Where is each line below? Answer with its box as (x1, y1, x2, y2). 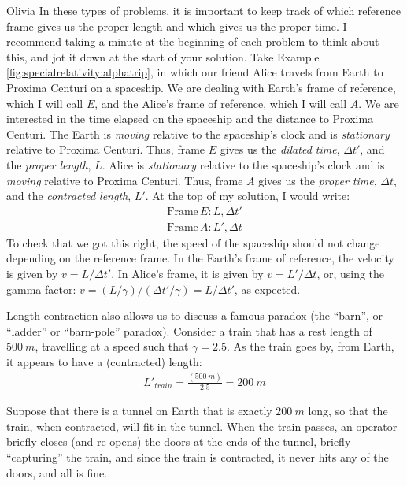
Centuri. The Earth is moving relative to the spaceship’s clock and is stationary (6, 125, 390, 142)
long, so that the (308, 403, 388, 419)
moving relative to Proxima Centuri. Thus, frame (6, 172, 243, 188)
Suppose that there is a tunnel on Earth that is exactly (6, 403, 272, 419)
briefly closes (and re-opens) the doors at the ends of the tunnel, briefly (6, 433, 351, 450)
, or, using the (316, 265, 385, 281)
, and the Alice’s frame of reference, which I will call (94, 95, 347, 111)
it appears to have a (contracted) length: (6, 353, 202, 369)
